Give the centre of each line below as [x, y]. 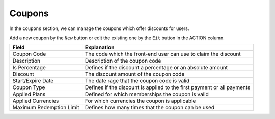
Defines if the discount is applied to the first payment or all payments [168, 87]
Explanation [100, 47]
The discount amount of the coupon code [135, 74]
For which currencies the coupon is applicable [140, 101]
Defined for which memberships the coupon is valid [147, 94]
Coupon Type [29, 87]
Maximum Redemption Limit [46, 108]
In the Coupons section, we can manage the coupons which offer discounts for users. [99, 28]
